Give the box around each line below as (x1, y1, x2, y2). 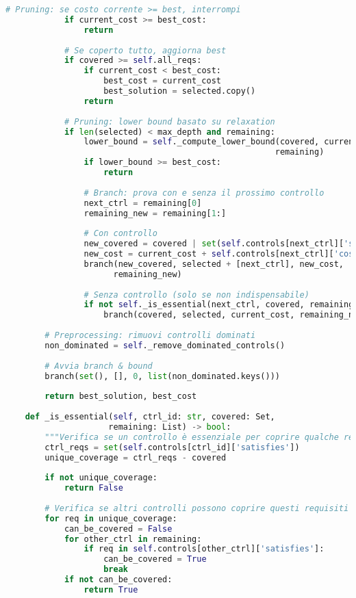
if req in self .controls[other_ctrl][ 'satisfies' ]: (84, 544, 325, 554)
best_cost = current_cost (103, 76, 222, 86)
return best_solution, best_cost (44, 391, 197, 402)
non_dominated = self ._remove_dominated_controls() (44, 340, 285, 350)
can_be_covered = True (103, 554, 207, 564)
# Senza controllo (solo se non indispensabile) (84, 289, 309, 300)
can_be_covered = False (64, 523, 173, 534)
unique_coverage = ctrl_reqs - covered (44, 452, 227, 463)
